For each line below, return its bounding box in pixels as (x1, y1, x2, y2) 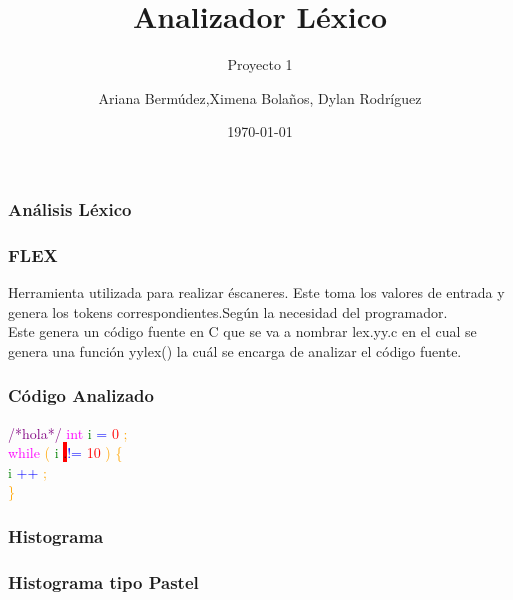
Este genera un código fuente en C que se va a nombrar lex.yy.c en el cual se (8, 321, 477, 342)
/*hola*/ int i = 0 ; (8, 422, 128, 443)
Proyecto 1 (227, 54, 293, 75)
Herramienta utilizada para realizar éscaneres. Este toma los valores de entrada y (8, 282, 505, 303)
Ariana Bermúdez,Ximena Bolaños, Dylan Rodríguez (98, 87, 422, 108)
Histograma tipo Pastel (8, 569, 199, 594)
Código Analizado (8, 383, 154, 408)
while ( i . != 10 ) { (8, 442, 123, 463)
